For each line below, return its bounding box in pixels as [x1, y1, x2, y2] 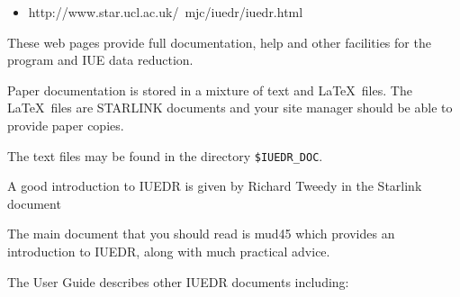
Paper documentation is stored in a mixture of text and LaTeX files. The [7, 80, 412, 99]
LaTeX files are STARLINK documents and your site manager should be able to [7, 98, 453, 117]
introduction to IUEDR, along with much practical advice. [7, 242, 330, 260]
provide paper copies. [7, 115, 124, 134]
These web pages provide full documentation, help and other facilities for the [7, 32, 431, 51]
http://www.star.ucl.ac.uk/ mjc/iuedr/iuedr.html [28, 3, 303, 21]
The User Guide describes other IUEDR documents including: [7, 272, 349, 291]
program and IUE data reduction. [7, 50, 194, 69]
